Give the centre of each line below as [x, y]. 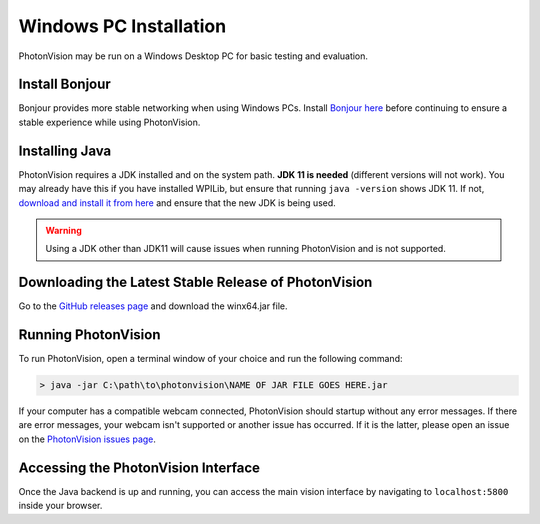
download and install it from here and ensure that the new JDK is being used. [177, 202]
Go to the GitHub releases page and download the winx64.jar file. [153, 306]
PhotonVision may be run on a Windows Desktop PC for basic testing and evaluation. [193, 56]
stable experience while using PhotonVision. [109, 122]
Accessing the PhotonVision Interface [139, 467]
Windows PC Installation [122, 26]
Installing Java [65, 150]
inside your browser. [60, 506]
